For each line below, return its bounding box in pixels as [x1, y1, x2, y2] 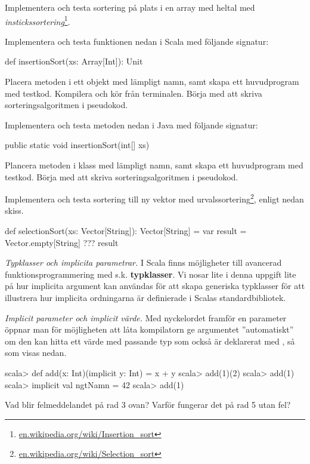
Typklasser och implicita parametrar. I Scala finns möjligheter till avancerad [5, 256, 282, 269]
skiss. [5, 204, 24, 217]
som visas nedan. [5, 346, 67, 359]
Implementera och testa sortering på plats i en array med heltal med [5, 1, 255, 13]
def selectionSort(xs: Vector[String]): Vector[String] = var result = [5, 225, 247, 237]
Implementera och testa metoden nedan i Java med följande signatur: [5, 118, 258, 131]
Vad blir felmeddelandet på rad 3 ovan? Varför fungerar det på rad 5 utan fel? [5, 398, 291, 411]
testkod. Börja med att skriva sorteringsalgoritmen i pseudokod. [5, 170, 238, 183]
